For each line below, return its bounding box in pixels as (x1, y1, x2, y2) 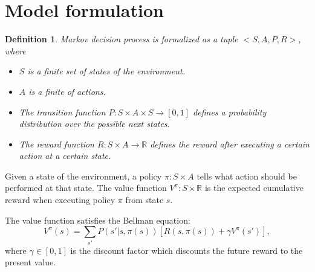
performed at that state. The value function (5, 181, 167, 194)
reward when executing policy (5, 193, 115, 206)
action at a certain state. (19, 149, 111, 162)
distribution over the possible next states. (19, 117, 170, 130)
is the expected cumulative (204, 181, 304, 194)
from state (125, 193, 164, 206)
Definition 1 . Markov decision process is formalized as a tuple (5, 33, 238, 45)
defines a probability (193, 105, 267, 118)
